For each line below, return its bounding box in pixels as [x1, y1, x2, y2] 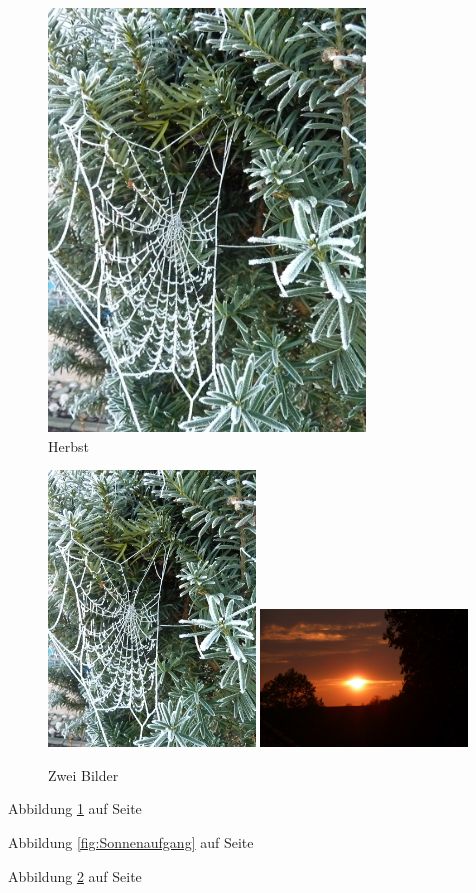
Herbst [48, 435, 89, 456]
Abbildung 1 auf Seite [8, 798, 142, 819]
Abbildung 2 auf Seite [8, 865, 142, 886]
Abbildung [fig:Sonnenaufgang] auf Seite [8, 831, 254, 852]
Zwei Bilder [48, 764, 119, 785]
